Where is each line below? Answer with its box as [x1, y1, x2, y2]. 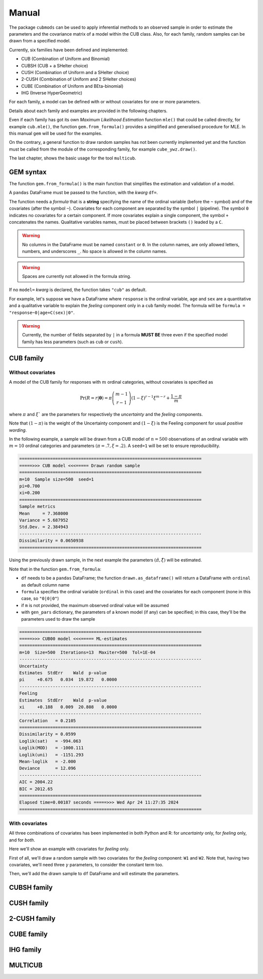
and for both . [9, 837, 35, 843]
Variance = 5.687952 [19, 517, 68, 523]
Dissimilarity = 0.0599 [19, 731, 76, 737]
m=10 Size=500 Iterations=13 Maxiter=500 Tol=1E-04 [19, 649, 156, 655]
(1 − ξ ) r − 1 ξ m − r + [131, 394, 170, 401]
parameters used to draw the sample [21, 616, 95, 622]
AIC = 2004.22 [19, 779, 53, 785]
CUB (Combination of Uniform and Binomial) [21, 56, 110, 62]
